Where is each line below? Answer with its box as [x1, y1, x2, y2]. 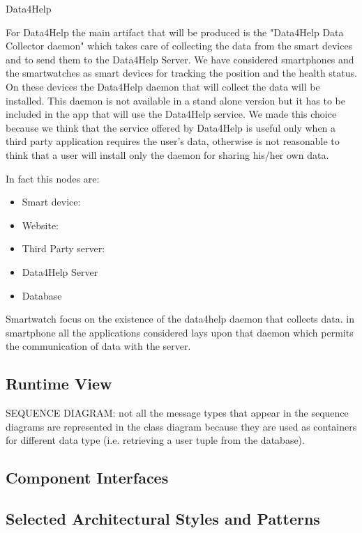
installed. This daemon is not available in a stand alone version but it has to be [6, 93, 346, 107]
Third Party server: [22, 241, 105, 256]
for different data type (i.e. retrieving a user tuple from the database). [6, 433, 305, 447]
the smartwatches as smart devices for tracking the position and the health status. [6, 65, 357, 80]
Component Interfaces [6, 467, 169, 488]
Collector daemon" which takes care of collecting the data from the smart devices [6, 38, 353, 53]
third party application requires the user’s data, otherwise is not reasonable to [6, 134, 340, 148]
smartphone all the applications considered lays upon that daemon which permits [6, 325, 354, 339]
